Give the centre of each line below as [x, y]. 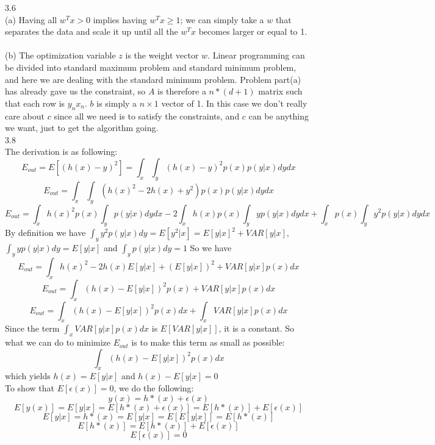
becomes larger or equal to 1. [253, 31]
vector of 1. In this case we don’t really [234, 103]
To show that [30, 388]
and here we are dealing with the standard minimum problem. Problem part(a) [153, 79]
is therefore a [182, 91]
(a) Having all [31, 19]
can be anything [279, 116]
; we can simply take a [222, 19]
